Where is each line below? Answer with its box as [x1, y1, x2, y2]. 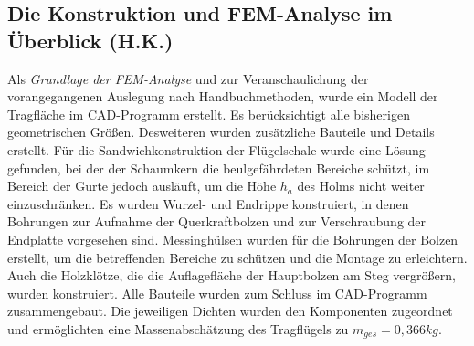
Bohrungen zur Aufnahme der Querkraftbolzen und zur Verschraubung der [7, 212, 427, 231]
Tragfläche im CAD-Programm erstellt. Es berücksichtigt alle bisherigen [7, 104, 410, 123]
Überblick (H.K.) [7, 26, 174, 54]
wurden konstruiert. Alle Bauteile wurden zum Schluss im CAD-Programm [7, 283, 427, 302]
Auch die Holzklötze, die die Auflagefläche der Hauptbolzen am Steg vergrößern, [7, 266, 456, 285]
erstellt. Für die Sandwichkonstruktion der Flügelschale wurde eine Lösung [7, 140, 426, 159]
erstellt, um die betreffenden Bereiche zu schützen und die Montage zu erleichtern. [7, 247, 468, 267]
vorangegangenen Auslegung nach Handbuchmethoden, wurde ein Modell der [7, 87, 438, 106]
